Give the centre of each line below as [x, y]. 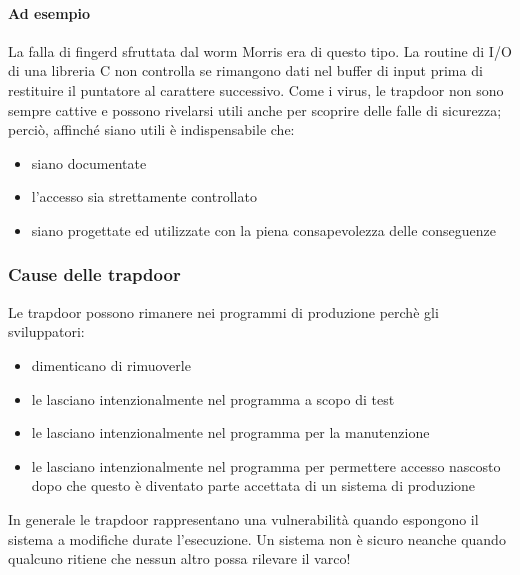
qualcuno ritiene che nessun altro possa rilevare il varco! [179, 558]
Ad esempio [49, 12]
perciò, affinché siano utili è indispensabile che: [151, 129]
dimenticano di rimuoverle [111, 364]
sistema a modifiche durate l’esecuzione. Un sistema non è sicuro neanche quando [257, 538]
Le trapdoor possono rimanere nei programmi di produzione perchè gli [223, 311]
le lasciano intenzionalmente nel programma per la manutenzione [230, 432]
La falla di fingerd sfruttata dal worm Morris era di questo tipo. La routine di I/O [260, 50]
